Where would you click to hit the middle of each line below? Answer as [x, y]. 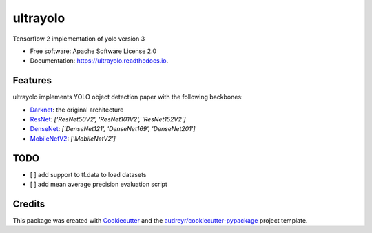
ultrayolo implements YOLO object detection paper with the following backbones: [128, 97]
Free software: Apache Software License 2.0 [93, 51]
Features [32, 80]
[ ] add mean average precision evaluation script [99, 184]
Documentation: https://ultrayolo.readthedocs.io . [99, 61]
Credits [29, 204]
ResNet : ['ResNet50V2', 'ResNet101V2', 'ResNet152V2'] [108, 119]
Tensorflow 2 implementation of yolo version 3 [79, 39]
